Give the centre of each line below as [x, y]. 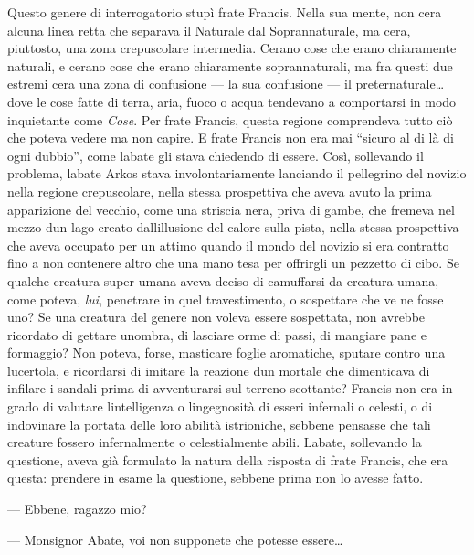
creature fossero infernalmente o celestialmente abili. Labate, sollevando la [215, 442]
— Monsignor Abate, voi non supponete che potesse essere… [175, 539]
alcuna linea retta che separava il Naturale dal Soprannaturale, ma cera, [209, 30]
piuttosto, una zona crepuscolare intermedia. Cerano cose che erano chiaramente [232, 48]
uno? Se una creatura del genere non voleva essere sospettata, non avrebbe [216, 317]
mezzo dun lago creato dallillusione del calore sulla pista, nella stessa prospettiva [233, 227]
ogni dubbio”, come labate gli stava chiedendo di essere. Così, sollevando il [216, 155]
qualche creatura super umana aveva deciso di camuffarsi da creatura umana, [223, 280]
